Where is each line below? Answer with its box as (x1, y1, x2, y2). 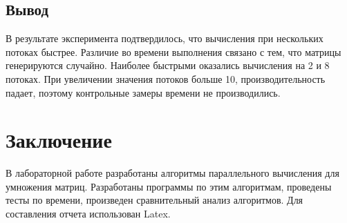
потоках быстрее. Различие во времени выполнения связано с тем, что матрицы (6, 44, 341, 59)
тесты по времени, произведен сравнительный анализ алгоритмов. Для (6, 193, 303, 207)
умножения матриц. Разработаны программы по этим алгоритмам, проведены (6, 179, 332, 193)
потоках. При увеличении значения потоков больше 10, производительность (6, 71, 326, 86)
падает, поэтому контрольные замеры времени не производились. (6, 85, 281, 99)
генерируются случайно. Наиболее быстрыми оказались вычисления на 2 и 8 (6, 58, 330, 72)
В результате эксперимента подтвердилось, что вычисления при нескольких (6, 31, 323, 46)
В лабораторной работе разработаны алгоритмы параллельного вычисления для (6, 166, 339, 180)
